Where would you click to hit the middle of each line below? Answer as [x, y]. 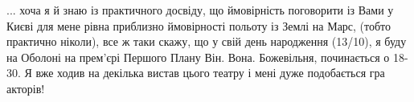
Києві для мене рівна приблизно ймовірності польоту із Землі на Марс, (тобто [199, 25]
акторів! [26, 88]
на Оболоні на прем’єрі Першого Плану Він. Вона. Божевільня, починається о [198, 57]
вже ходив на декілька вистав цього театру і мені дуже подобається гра [210, 73]
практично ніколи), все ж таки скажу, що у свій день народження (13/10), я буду [207, 41]
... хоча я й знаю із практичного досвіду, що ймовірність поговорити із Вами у [200, 10]
